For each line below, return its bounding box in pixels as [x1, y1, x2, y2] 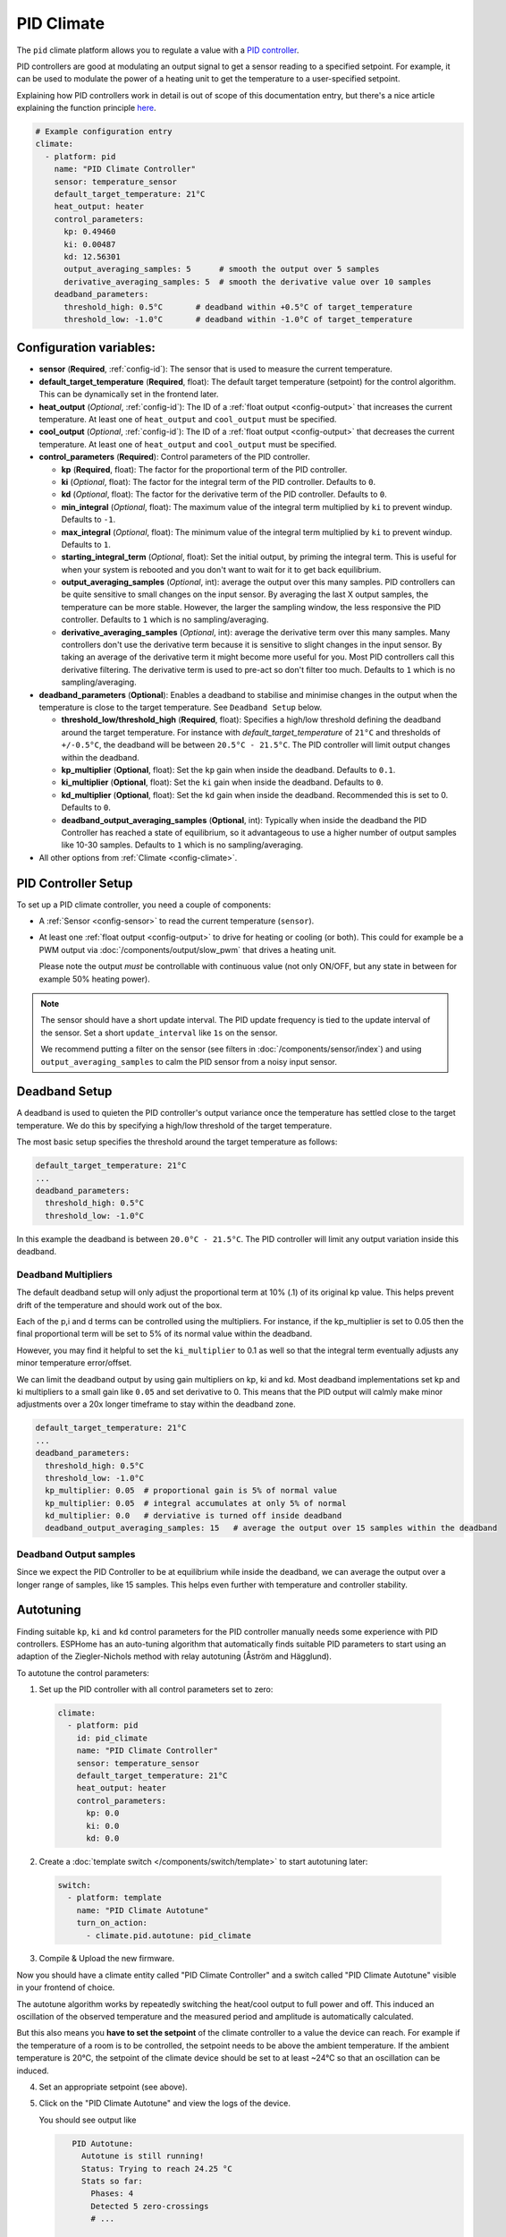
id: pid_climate [76, 1732, 148, 1743]
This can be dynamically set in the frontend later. [38, 389, 219, 400]
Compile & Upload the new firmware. [38, 1953, 174, 1964]
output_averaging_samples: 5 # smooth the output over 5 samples [63, 264, 380, 275]
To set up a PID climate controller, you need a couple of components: [16, 899, 272, 910]
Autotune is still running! [80, 2151, 205, 2161]
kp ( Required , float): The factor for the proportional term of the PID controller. [61, 464, 348, 474]
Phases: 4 [90, 2189, 134, 2199]
